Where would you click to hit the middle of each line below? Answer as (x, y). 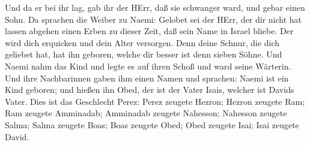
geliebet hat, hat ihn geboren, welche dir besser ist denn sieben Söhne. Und (144, 54)
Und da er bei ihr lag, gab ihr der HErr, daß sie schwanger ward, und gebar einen (155, 7)
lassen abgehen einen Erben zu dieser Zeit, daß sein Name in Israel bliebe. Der (149, 31)
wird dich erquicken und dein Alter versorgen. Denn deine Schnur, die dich (142, 42)
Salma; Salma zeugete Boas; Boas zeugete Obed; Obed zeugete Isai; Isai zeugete (152, 124)
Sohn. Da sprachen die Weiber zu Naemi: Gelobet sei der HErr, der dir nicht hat (153, 19)
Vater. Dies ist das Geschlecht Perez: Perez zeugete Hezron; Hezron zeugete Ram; (155, 101)
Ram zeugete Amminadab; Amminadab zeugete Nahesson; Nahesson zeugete (146, 113)
